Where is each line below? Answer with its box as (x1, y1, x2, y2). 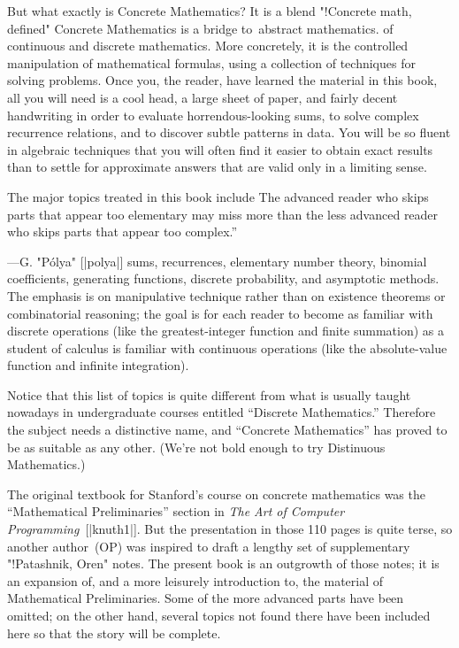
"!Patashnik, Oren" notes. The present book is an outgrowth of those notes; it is (7, 554, 440, 573)
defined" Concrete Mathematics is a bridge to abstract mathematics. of (7, 19, 394, 37)
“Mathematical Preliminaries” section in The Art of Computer (7, 502, 345, 521)
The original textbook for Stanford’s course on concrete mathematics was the (7, 484, 425, 503)
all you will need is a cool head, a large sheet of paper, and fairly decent (7, 88, 398, 106)
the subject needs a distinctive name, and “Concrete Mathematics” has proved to (7, 420, 448, 439)
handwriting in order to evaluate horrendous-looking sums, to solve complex (7, 105, 419, 124)
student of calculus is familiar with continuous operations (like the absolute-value (7, 338, 448, 357)
